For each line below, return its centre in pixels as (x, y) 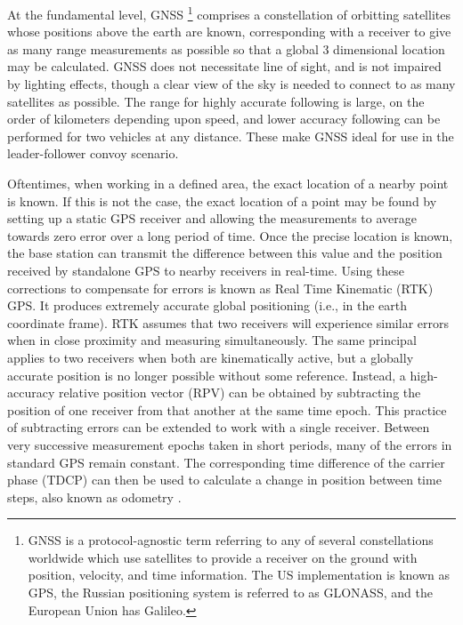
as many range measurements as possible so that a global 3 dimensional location (226, 48)
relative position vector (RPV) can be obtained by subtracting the (240, 393)
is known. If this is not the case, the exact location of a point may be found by (222, 200)
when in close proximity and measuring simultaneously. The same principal (212, 340)
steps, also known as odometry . (94, 497)
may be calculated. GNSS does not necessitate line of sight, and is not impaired (224, 66)
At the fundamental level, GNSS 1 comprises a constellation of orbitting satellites (229, 13)
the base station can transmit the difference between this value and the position (225, 253)
